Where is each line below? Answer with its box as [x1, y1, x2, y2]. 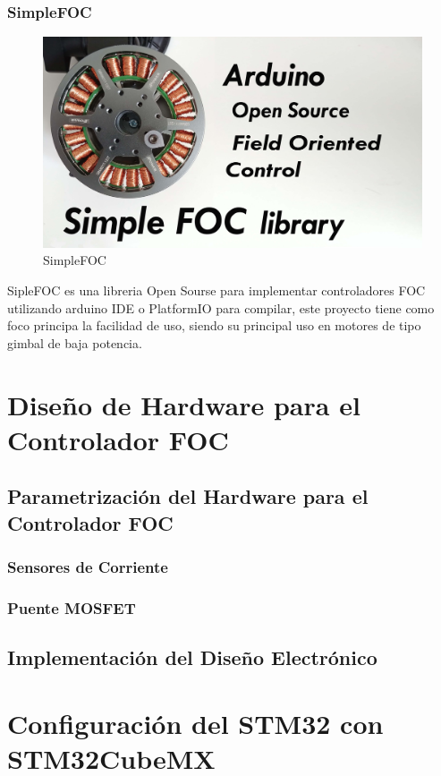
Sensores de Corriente [7, 556, 168, 578]
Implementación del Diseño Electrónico [7, 644, 377, 671]
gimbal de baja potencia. [7, 333, 142, 352]
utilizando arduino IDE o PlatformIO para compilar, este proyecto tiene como [7, 298, 435, 317]
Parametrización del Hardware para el [7, 482, 369, 510]
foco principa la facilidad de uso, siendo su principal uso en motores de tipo [7, 316, 421, 335]
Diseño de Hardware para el [7, 386, 360, 422]
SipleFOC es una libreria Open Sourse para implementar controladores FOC [7, 281, 426, 299]
